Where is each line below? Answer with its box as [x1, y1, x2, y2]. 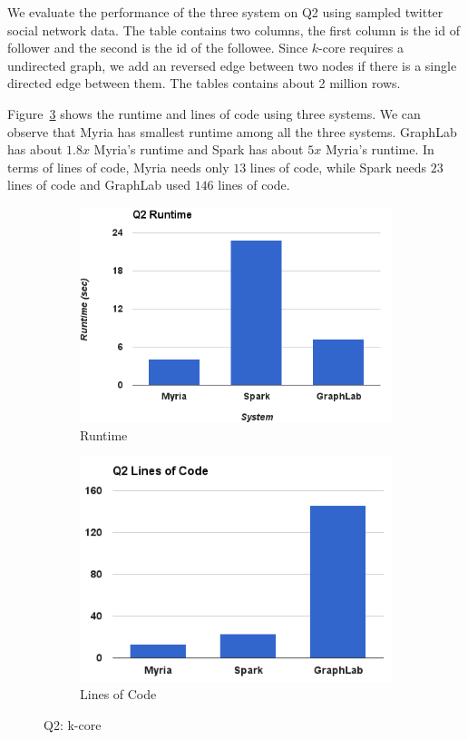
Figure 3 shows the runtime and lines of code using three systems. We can [7, 104, 421, 123]
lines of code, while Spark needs [249, 157, 427, 176]
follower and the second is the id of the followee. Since [7, 38, 308, 57]
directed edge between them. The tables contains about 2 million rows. [7, 74, 401, 93]
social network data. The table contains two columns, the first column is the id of [7, 20, 460, 39]
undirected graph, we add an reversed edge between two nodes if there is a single [7, 55, 457, 74]
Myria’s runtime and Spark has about [93, 140, 304, 159]
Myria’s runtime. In [325, 140, 434, 159]
